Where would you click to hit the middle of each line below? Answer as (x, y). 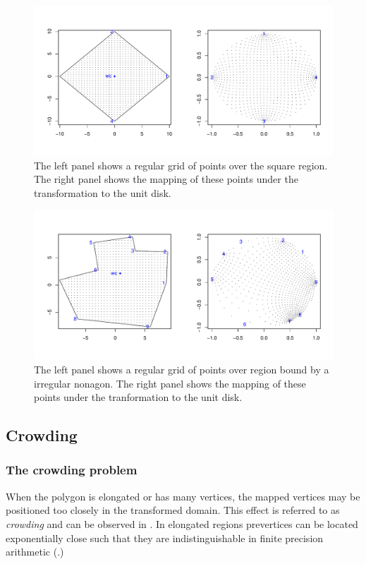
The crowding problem (72, 470)
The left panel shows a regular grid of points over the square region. (181, 165)
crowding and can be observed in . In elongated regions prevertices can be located (182, 523)
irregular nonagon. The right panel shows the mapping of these (170, 383)
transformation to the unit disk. (103, 192)
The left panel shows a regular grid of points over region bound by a (182, 369)
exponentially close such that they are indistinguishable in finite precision (165, 538)
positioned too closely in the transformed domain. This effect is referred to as (173, 510)
